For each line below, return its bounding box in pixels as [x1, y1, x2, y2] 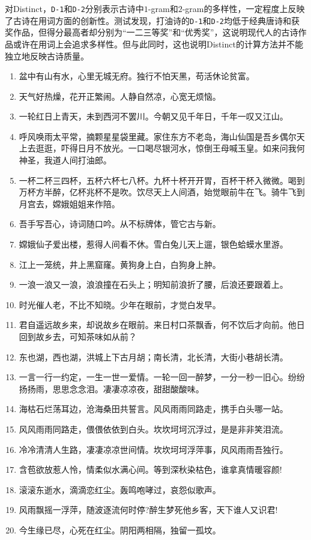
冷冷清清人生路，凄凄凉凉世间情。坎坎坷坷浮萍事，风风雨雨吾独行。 [19, 443, 288, 455]
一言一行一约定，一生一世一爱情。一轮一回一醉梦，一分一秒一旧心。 [19, 371, 288, 383]
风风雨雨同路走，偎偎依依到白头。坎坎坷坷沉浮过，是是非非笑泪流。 [19, 422, 288, 435]
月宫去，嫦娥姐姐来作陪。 [19, 197, 120, 210]
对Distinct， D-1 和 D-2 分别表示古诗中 [5, 2, 144, 14]
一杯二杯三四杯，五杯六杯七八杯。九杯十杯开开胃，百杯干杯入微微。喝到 [19, 174, 305, 186]
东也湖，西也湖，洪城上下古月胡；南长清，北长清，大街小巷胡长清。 [19, 350, 288, 363]
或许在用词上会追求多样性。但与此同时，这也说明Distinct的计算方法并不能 [13, 37, 303, 50]
